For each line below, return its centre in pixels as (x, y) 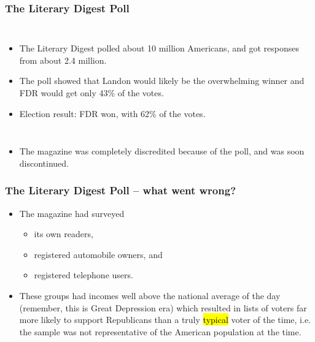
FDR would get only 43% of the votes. (91, 93)
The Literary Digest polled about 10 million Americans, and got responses (159, 48)
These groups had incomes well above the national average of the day (150, 295)
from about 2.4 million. (63, 60)
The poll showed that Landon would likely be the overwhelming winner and (162, 81)
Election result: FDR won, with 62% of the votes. (112, 113)
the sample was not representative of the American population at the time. (160, 331)
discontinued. (44, 163)
